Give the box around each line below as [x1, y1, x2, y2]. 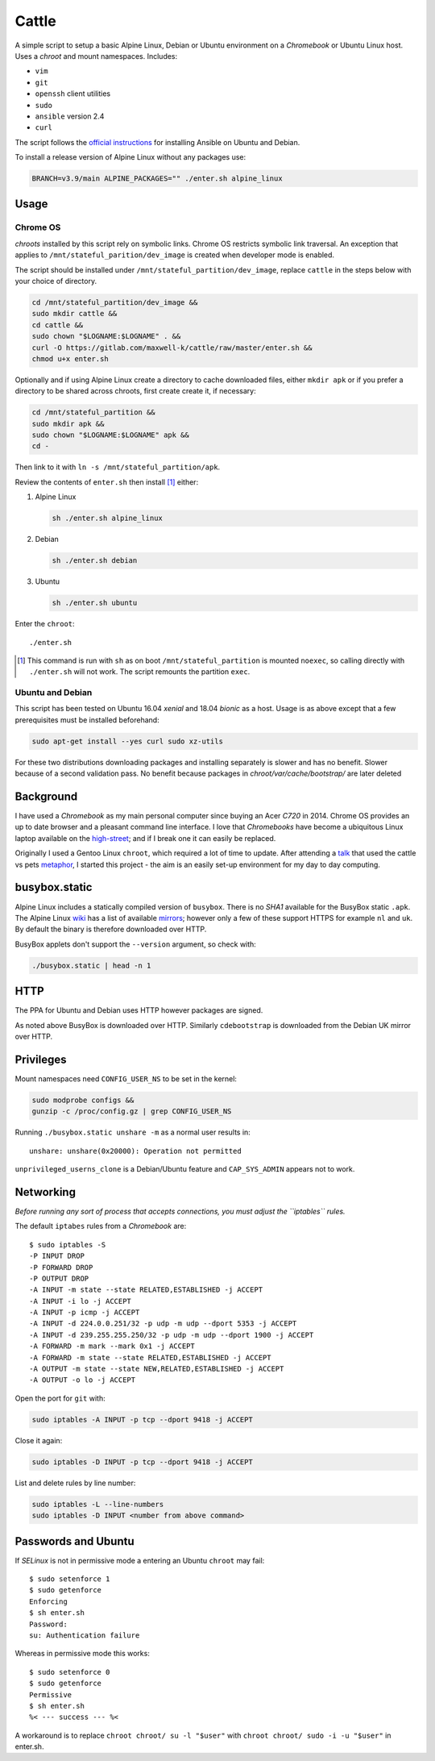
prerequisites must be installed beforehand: [14, 714, 160, 725]
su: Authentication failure [29, 1630, 140, 1640]
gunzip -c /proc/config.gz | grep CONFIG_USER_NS [31, 1107, 232, 1116]
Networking [14, 1185, 77, 1199]
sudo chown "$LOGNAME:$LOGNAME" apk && [31, 431, 189, 439]
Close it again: [14, 1435, 63, 1445]
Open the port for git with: [14, 1393, 106, 1403]
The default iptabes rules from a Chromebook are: [14, 1222, 187, 1231]
